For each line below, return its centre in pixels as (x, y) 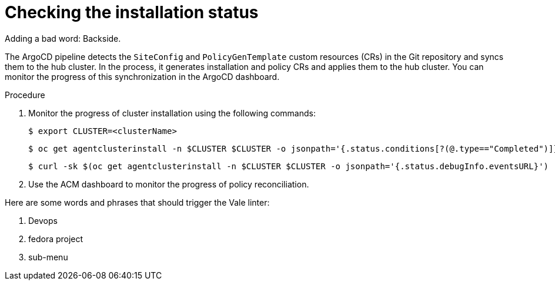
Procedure (25, 95)
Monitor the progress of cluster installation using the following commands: (172, 113)
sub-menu (48, 257)
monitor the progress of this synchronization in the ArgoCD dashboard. (142, 76)
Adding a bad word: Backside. (63, 38)
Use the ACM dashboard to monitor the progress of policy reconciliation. (169, 184)
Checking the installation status (132, 12)
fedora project (56, 239)
